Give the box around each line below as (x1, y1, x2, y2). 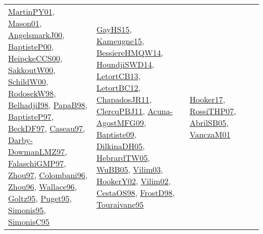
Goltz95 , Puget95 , (8, 192, 72, 204)
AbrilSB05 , (190, 116, 229, 128)
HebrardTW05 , (96, 151, 150, 163)
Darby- (8, 134, 33, 146)
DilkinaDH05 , (96, 140, 145, 152)
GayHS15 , (96, 23, 132, 35)
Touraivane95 (96, 198, 144, 210)
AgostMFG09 (96, 116, 144, 128)
